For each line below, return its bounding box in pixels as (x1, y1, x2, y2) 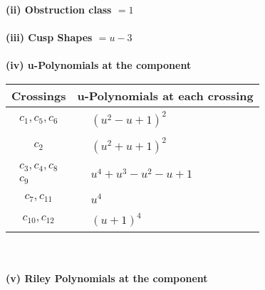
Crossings (11, 87, 66, 104)
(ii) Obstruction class (6, 2, 112, 16)
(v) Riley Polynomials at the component (6, 271, 208, 286)
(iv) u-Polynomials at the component (6, 58, 192, 72)
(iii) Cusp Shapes (6, 30, 93, 45)
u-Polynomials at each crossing (77, 87, 254, 104)
